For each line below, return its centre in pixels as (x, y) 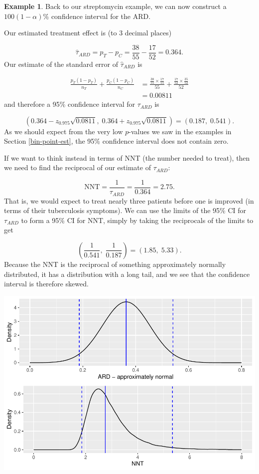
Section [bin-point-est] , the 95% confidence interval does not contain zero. (116, 141)
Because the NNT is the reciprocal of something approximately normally (115, 264)
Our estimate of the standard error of (61, 64)
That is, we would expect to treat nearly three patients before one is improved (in (129, 200)
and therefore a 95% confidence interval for (70, 104)
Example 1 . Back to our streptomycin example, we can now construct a (115, 6)
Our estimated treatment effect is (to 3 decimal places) (88, 33)
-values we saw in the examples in (180, 131)
